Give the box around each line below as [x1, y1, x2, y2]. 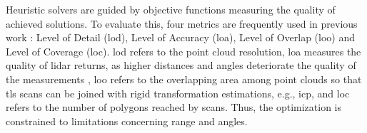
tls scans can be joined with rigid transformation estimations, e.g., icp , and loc [6, 85, 350, 100]
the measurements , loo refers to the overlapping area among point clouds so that [6, 71, 362, 86]
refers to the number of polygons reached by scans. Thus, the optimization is [6, 100, 341, 115]
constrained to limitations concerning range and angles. [6, 113, 248, 128]
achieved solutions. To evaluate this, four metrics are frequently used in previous [6, 16, 358, 31]
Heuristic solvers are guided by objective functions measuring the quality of [6, 2, 336, 16]
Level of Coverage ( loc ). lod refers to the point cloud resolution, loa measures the [6, 43, 361, 58]
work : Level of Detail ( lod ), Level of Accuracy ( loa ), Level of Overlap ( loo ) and [6, 30, 356, 45]
